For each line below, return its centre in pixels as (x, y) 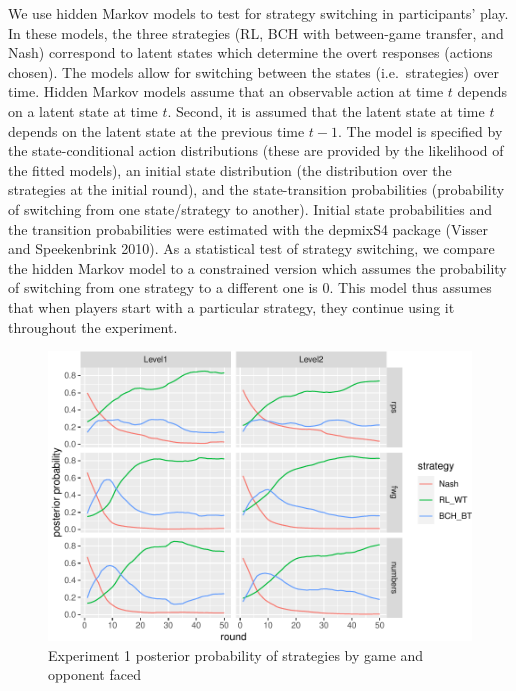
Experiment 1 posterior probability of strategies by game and (236, 654)
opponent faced (94, 674)
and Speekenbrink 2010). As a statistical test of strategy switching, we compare (251, 248)
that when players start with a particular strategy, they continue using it (231, 306)
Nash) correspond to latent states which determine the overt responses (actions (250, 52)
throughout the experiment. (93, 326)
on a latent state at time (83, 110)
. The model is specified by (420, 130)
